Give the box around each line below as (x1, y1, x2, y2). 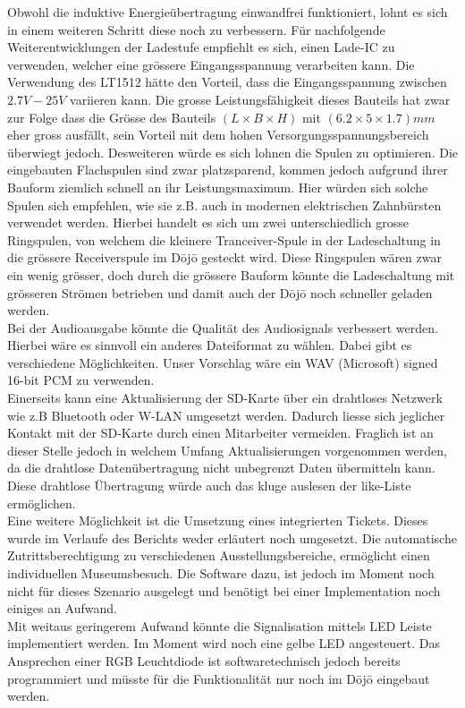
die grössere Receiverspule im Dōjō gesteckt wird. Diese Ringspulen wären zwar (7, 248, 442, 267)
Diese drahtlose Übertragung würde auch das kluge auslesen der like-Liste (7, 476, 411, 495)
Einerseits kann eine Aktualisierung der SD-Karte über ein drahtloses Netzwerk (7, 388, 443, 407)
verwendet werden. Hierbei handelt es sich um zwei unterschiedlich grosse (7, 213, 409, 232)
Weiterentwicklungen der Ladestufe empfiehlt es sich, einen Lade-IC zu (7, 38, 395, 56)
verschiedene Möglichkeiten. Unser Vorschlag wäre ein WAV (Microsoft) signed (7, 353, 438, 371)
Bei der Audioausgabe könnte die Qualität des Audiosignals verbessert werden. (7, 318, 438, 337)
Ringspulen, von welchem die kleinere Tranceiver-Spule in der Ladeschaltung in (7, 230, 441, 249)
